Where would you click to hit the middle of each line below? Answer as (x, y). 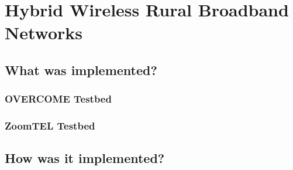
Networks (44, 33)
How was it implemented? (85, 158)
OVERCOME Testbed (58, 99)
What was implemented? (81, 69)
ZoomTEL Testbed (50, 126)
